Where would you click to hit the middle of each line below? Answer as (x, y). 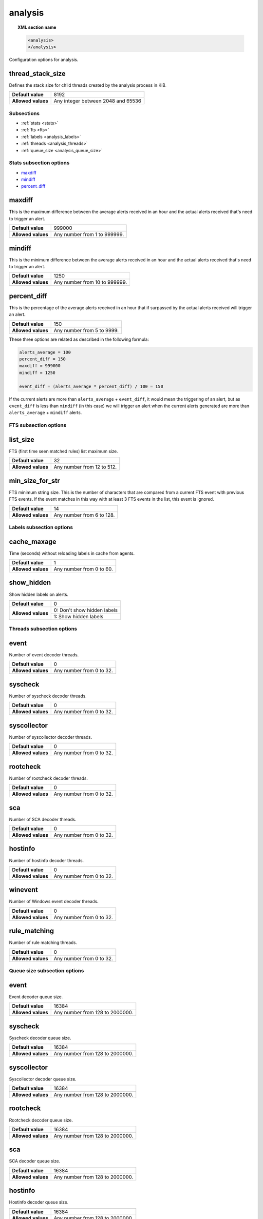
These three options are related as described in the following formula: (79, 339)
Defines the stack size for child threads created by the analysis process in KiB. (88, 85)
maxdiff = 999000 (40, 366)
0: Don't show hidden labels (86, 610)
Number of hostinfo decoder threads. (47, 860)
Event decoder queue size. (36, 997)
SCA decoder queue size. (35, 1161)
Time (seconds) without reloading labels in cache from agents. (72, 553)
